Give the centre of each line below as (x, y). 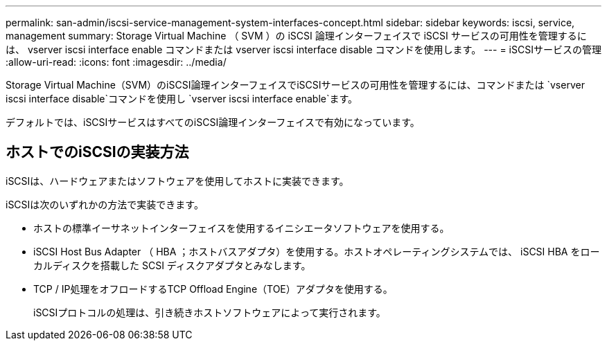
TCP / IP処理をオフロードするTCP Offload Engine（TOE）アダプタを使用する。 (213, 289)
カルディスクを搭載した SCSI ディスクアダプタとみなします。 (172, 265)
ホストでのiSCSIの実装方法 (97, 152)
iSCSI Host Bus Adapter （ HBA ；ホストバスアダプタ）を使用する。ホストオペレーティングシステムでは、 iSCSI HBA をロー (317, 251)
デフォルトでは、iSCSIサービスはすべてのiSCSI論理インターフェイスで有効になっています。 (213, 122)
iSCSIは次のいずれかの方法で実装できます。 (105, 204)
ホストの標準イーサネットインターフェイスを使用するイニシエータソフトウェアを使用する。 (241, 228)
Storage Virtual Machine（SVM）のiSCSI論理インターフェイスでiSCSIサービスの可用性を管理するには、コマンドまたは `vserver (295, 85)
